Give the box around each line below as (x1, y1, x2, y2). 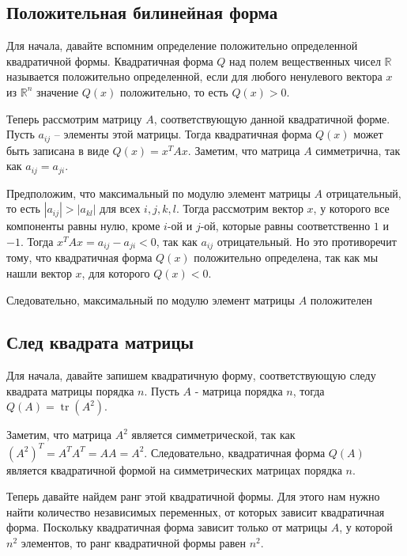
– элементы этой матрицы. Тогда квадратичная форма (54, 126, 312, 142)
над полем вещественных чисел (229, 52, 381, 69)
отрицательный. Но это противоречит (217, 233, 397, 249)
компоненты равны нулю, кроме (6, 217, 160, 234)
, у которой (339, 519, 393, 535)
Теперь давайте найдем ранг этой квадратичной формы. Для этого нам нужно (6, 488, 380, 505)
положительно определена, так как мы (194, 249, 379, 266)
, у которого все (313, 200, 390, 217)
